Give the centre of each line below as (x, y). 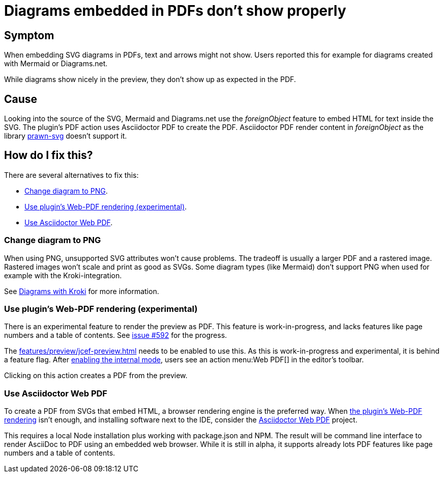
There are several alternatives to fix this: (71, 175)
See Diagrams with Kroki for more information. (82, 291)
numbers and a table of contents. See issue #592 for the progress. (116, 335)
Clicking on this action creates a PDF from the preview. (96, 376)
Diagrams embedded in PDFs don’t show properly (175, 11)
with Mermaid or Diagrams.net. (56, 64)
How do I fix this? (49, 155)
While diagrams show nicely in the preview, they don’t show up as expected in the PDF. (150, 79)
